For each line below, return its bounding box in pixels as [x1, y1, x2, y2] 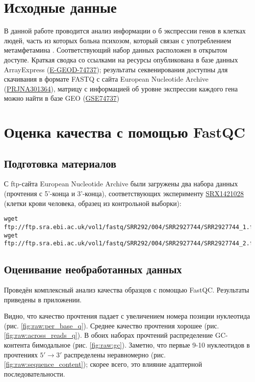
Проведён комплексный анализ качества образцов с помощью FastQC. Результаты [4, 285, 249, 295]
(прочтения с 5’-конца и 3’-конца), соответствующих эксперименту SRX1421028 [4, 188, 244, 199]
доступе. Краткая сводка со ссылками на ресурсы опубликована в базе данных [4, 54, 238, 64]
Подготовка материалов [4, 155, 117, 171]
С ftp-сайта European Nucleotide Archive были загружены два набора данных [4, 178, 238, 189]
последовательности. [4, 368, 65, 379]
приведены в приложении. [4, 294, 82, 304]
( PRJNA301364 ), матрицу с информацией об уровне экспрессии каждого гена [4, 83, 238, 93]
